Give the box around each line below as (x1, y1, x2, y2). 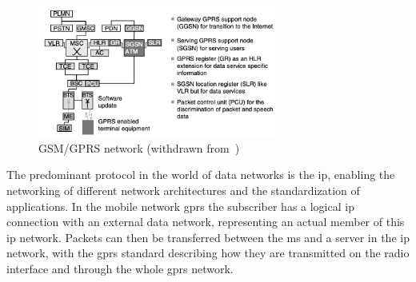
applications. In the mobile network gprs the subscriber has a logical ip (6, 197, 354, 214)
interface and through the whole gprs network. (6, 260, 234, 276)
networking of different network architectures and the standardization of (6, 181, 360, 198)
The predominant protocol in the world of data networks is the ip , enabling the (6, 166, 395, 183)
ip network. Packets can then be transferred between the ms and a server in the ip (6, 228, 410, 245)
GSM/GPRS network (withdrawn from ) (38, 139, 240, 156)
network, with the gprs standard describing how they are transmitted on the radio (6, 244, 410, 261)
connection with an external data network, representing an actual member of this (6, 213, 405, 230)
